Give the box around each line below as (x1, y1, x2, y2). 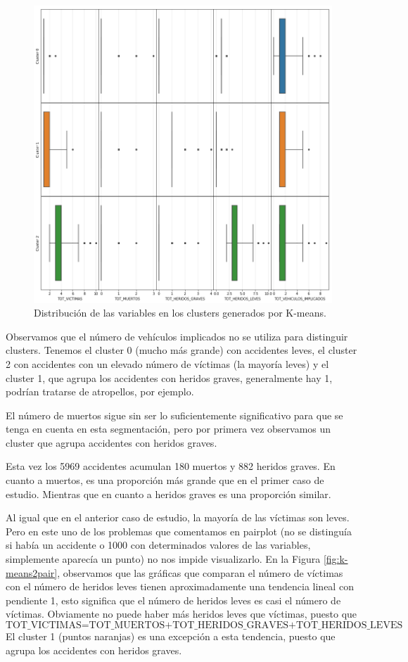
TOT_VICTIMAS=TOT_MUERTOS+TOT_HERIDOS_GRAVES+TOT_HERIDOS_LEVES (6, 620, 403, 630)
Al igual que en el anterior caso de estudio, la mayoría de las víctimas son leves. (6, 510, 350, 525)
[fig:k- (323, 552, 348, 566)
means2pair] (6, 565, 58, 580)
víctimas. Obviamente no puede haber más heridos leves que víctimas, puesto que (6, 606, 357, 621)
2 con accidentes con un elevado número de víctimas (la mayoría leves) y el (6, 356, 329, 371)
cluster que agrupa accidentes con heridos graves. (6, 435, 217, 450)
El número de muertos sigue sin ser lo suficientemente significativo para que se (6, 407, 343, 422)
